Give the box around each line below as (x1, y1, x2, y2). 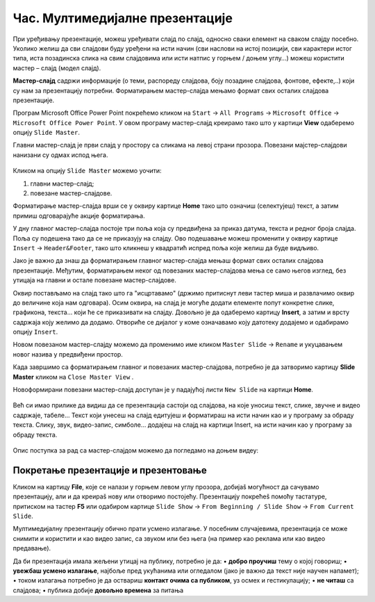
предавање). (12, 544, 51, 553)
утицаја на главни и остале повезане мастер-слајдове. (12, 276, 176, 284)
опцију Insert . (12, 327, 58, 336)
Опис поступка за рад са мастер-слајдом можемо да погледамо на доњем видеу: (12, 446, 259, 455)
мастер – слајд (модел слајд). (12, 63, 101, 72)
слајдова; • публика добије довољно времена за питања (12, 586, 184, 594)
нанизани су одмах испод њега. (12, 150, 108, 159)
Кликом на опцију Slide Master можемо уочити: (12, 167, 162, 175)
